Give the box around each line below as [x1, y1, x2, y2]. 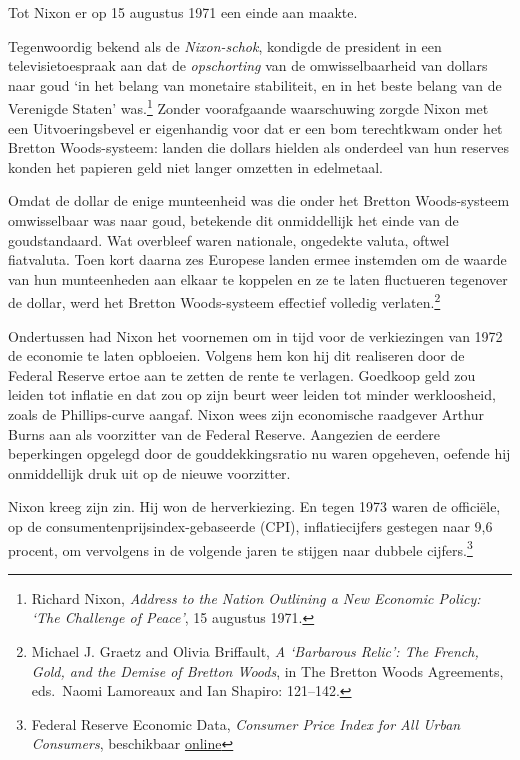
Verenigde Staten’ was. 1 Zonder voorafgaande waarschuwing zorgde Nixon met [8, 95, 489, 119]
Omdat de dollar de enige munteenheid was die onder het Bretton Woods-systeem [8, 190, 510, 211]
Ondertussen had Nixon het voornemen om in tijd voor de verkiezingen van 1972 [8, 325, 503, 346]
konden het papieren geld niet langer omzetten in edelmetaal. [8, 156, 383, 177]
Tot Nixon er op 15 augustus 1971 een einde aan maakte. [8, 2, 358, 22]
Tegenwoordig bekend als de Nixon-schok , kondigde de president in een [8, 35, 442, 56]
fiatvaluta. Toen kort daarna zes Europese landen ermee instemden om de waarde [8, 249, 507, 270]
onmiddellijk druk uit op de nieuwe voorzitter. [8, 462, 291, 483]
